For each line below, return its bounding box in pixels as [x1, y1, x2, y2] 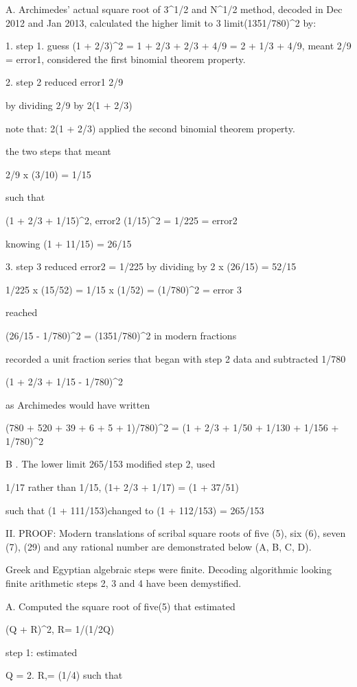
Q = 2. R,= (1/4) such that [5, 668, 123, 682]
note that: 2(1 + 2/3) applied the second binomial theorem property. [5, 121, 295, 135]
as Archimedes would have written [5, 397, 150, 411]
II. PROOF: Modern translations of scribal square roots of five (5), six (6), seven [5, 526, 346, 540]
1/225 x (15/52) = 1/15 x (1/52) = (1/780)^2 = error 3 [5, 282, 242, 296]
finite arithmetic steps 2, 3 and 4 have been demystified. [5, 576, 242, 590]
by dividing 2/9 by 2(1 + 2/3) [5, 97, 133, 112]
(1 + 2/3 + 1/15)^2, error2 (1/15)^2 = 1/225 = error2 [5, 213, 238, 227]
